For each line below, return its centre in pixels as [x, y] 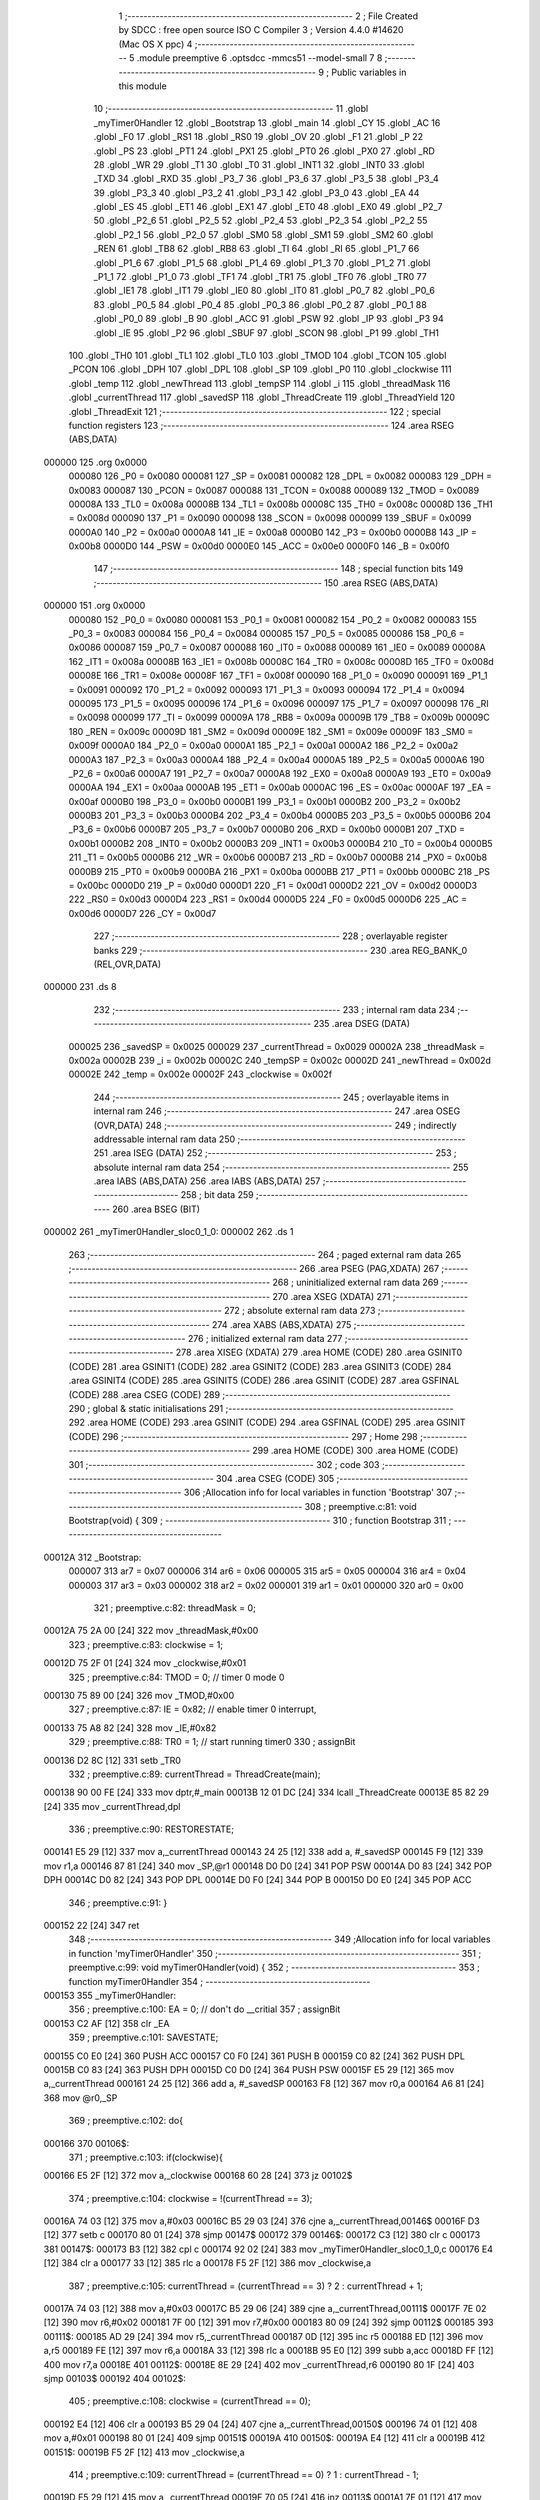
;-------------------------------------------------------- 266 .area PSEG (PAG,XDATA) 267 [254, 1269]
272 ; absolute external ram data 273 [299, 1311]
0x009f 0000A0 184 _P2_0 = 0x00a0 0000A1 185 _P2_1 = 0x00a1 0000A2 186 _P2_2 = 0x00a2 [263, 746]
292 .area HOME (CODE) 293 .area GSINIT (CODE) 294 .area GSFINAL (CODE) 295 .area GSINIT [267, 1422]
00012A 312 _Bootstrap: [92, 1557]
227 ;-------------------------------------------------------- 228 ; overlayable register [271, 936]
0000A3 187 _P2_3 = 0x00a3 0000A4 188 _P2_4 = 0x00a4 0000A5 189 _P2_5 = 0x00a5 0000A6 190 [276, 759]
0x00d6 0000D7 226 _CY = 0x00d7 [142, 913]
